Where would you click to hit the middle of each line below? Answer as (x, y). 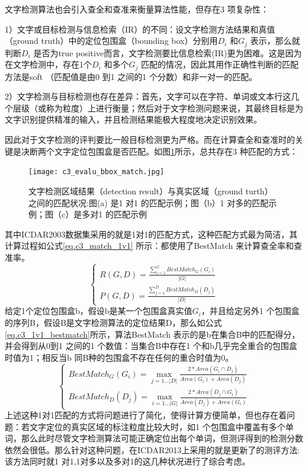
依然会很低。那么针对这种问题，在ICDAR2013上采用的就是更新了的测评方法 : (153, 449)
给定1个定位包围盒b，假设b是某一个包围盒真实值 (99, 311)
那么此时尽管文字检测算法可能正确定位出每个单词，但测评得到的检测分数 (162, 438)
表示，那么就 (275, 41)
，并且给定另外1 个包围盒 (250, 311)
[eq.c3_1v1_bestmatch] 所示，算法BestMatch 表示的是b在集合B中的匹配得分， (153, 334)
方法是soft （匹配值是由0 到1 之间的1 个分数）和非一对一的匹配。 (131, 76)
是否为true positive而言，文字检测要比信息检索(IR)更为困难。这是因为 (168, 52)
